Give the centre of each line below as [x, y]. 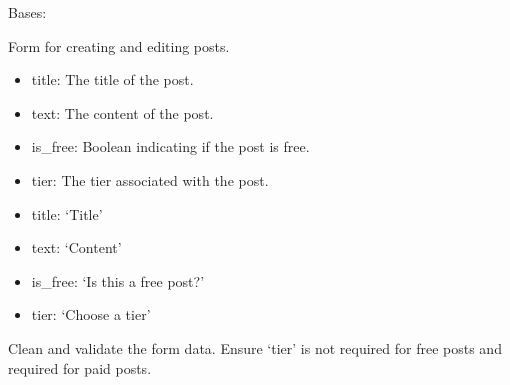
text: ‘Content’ [76, 247]
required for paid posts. [80, 367]
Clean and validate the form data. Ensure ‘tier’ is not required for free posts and [255, 347]
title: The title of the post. [112, 79]
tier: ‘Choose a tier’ [91, 314]
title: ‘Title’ [67, 213]
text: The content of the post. [122, 112]
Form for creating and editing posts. [119, 45]
